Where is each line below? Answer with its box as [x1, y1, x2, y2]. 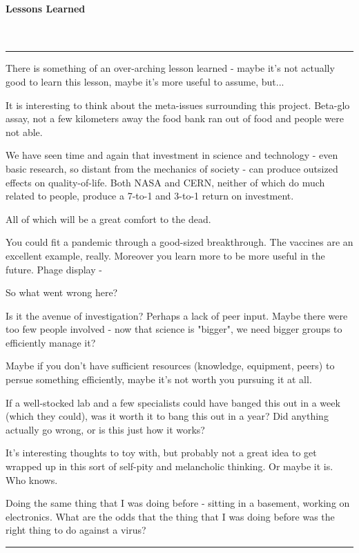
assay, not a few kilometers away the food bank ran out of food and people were [6, 111, 344, 126]
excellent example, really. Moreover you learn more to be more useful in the [6, 248, 325, 262]
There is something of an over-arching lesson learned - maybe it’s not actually [6, 61, 335, 75]
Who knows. [6, 472, 58, 487]
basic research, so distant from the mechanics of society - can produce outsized [6, 161, 338, 175]
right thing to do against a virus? [6, 523, 146, 537]
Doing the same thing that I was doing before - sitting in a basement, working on [6, 496, 350, 510]
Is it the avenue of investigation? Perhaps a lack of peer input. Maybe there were [6, 308, 348, 322]
